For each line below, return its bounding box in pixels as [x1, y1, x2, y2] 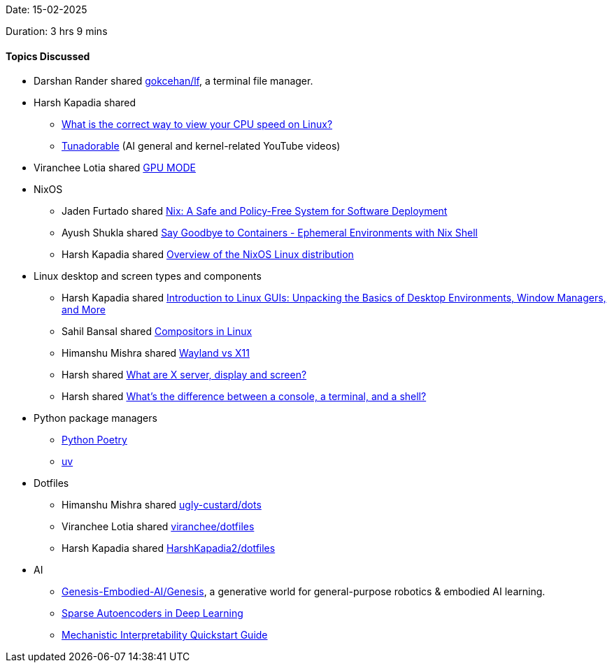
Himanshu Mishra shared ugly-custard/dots [62, 499, 262, 511]
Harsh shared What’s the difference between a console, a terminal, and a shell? [62, 390, 427, 403]
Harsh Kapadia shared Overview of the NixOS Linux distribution [62, 248, 354, 261]
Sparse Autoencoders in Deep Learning [62, 607, 243, 620]
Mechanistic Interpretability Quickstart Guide [62, 629, 268, 641]
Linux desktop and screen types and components [34, 270, 262, 283]
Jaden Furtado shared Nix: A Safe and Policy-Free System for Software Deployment [62, 205, 448, 218]
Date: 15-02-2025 [6, 3, 87, 15]
